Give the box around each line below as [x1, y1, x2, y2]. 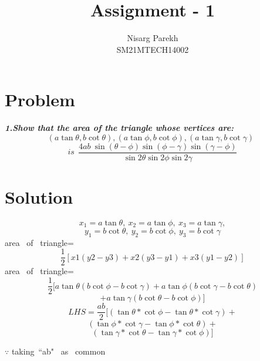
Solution [5, 185, 73, 209]
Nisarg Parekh [127, 32, 178, 44]
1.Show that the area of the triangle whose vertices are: [5, 122, 234, 134]
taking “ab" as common [11, 345, 106, 357]
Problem [5, 87, 75, 112]
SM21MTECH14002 [116, 43, 189, 55]
